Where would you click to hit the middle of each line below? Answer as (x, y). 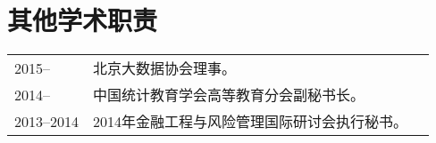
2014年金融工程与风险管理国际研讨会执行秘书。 (251, 122)
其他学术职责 (83, 20)
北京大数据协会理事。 (165, 68)
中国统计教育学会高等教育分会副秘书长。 (229, 95)
